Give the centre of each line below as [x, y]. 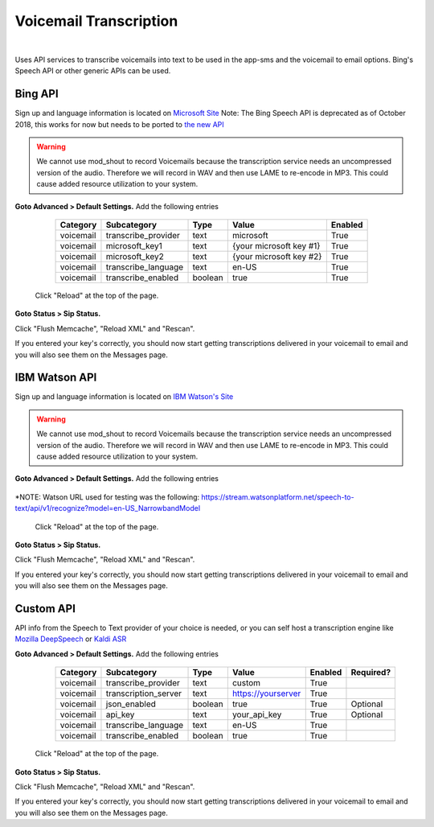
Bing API [37, 94]
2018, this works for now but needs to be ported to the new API [119, 124]
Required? [371, 673]
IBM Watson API [56, 378]
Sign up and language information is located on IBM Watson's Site [124, 397]
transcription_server [144, 693]
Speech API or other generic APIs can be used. [93, 71]
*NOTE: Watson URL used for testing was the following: [107, 497]
